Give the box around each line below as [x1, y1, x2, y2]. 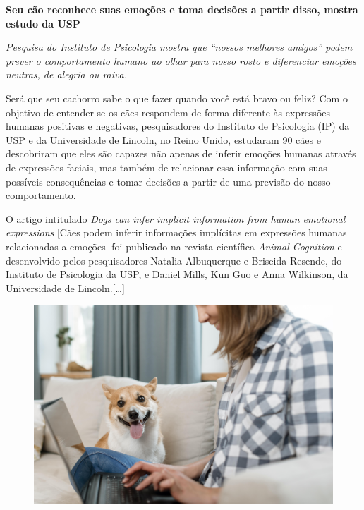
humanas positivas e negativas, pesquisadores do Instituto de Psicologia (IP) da [6, 119, 350, 133]
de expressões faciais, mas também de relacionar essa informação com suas [6, 159, 327, 174]
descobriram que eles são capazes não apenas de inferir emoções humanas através [6, 146, 356, 161]
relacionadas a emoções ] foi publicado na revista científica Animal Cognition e [6, 238, 342, 253]
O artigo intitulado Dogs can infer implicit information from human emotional [6, 211, 346, 226]
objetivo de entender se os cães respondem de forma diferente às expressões [6, 104, 331, 119]
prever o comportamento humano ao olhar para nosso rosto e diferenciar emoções [6, 53, 356, 68]
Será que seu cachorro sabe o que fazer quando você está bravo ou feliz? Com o [6, 90, 348, 105]
